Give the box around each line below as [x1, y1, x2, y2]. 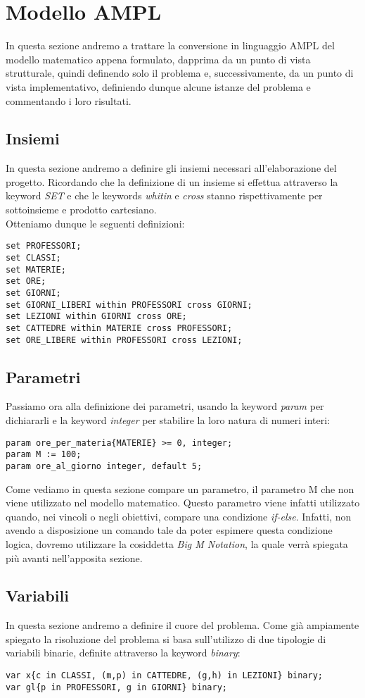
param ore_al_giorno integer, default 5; [6, 461, 203, 471]
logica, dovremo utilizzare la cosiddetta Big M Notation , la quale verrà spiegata [6, 536, 348, 551]
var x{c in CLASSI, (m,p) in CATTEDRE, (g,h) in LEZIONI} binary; [6, 671, 324, 681]
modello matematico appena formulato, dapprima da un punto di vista [6, 51, 311, 66]
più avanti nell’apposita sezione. [6, 550, 143, 565]
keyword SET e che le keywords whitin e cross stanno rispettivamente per [6, 188, 323, 203]
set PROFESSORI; [6, 241, 82, 251]
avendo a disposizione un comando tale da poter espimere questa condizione [6, 523, 333, 537]
